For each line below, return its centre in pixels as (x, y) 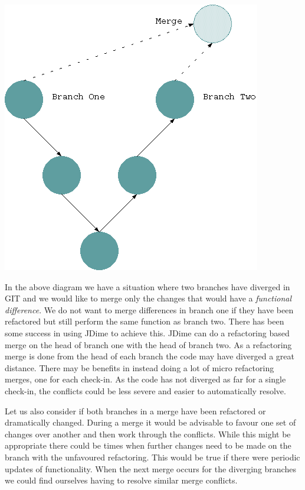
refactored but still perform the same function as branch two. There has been (145, 321)
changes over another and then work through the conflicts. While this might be (148, 434)
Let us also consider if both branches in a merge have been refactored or (135, 411)
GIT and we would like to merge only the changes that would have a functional (148, 298)
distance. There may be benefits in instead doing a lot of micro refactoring (140, 367)
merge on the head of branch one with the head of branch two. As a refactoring (148, 344)
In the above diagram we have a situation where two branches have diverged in (147, 286)
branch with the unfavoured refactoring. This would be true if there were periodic (152, 457)
